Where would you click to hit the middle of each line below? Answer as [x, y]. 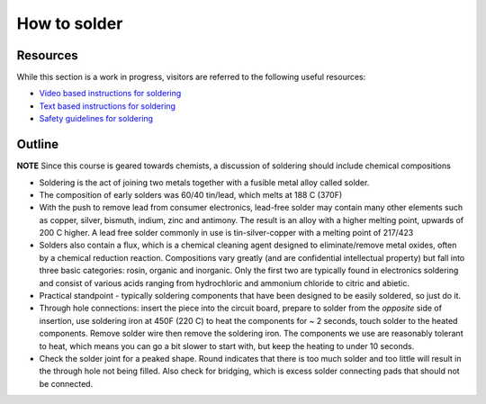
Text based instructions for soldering [107, 106]
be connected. [66, 383]
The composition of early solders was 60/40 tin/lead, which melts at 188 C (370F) [191, 194]
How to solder [70, 23]
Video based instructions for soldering [110, 94]
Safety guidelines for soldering [96, 119]
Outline [37, 144]
